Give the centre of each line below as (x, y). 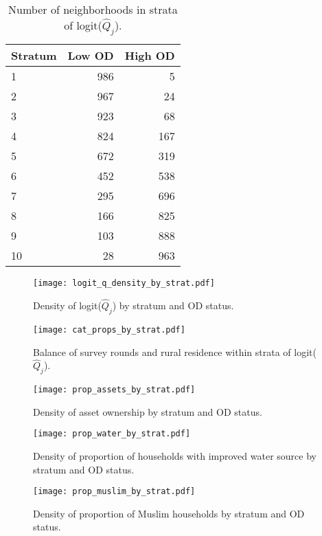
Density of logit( (67, 305)
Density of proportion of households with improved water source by (175, 456)
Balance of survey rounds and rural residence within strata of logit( (175, 351)
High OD (150, 56)
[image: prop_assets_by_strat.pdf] (114, 390)
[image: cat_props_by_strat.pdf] (109, 330)
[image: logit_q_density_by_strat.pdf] (124, 283)
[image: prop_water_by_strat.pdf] (112, 434)
